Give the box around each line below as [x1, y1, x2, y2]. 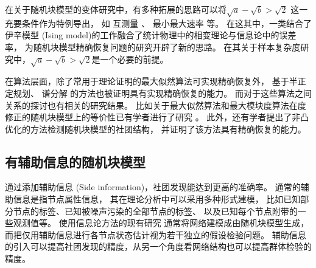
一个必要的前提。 [100, 52, 169, 65]
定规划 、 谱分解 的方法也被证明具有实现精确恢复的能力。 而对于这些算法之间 [5, 86, 312, 99]
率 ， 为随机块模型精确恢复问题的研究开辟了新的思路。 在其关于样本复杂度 [5, 40, 301, 53]
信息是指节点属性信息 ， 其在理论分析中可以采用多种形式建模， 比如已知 [13, 193, 301, 205]
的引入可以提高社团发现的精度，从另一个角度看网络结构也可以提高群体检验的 [5, 240, 312, 253]
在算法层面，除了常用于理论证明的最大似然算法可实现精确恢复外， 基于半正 [5, 75, 306, 88]
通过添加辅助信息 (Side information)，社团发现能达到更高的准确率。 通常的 [5, 180, 301, 193]
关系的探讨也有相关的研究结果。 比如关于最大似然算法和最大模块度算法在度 [5, 98, 306, 111]
